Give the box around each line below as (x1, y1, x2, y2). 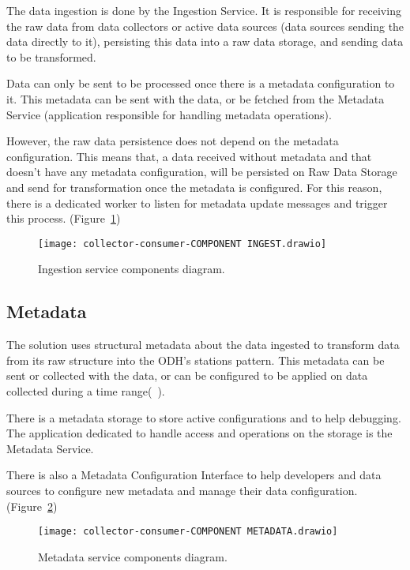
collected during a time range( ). (6, 382, 165, 399)
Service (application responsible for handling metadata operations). (6, 106, 332, 122)
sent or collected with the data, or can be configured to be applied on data (6, 367, 368, 384)
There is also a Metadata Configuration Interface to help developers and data (6, 467, 382, 483)
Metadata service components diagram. (38, 548, 228, 564)
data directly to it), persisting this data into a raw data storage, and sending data (6, 33, 404, 50)
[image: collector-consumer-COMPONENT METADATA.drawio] (38, 526, 338, 538)
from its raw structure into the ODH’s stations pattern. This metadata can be (6, 351, 385, 368)
